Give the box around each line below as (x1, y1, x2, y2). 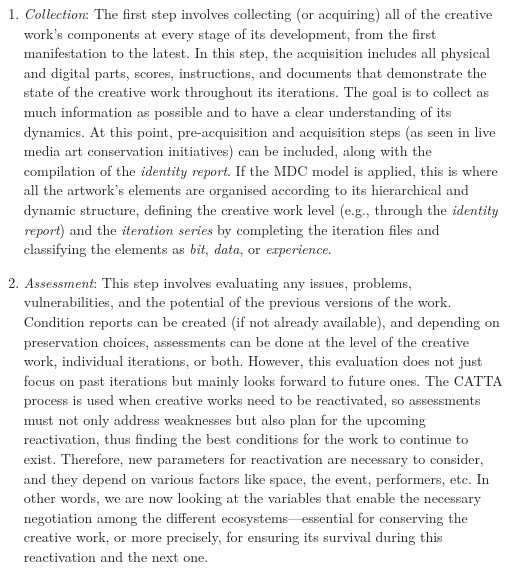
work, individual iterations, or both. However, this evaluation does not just (23, 350, 483, 371)
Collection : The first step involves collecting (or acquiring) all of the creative (23, 3, 493, 23)
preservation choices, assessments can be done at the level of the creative (23, 330, 469, 351)
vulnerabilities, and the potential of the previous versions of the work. (23, 291, 452, 312)
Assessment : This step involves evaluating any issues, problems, (23, 271, 412, 292)
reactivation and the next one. (23, 546, 209, 567)
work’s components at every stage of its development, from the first (23, 22, 437, 43)
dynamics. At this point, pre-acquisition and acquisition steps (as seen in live (23, 120, 496, 141)
